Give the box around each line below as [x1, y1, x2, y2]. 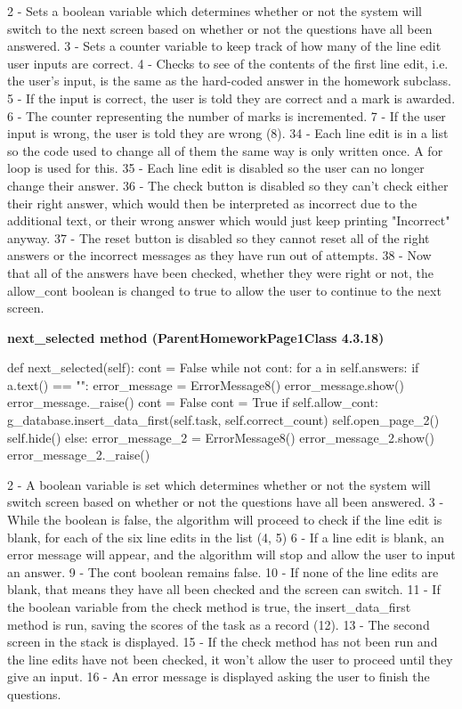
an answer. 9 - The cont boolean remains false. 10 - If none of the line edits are [7, 562, 439, 581]
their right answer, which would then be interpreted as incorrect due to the [7, 193, 417, 212]
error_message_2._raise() [7, 445, 150, 464]
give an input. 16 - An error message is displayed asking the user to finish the [7, 667, 430, 686]
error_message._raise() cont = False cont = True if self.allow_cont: [7, 393, 378, 412]
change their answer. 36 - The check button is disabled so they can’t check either [7, 175, 449, 194]
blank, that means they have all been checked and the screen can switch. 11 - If [7, 580, 441, 599]
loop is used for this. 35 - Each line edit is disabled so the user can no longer [7, 159, 425, 177]
